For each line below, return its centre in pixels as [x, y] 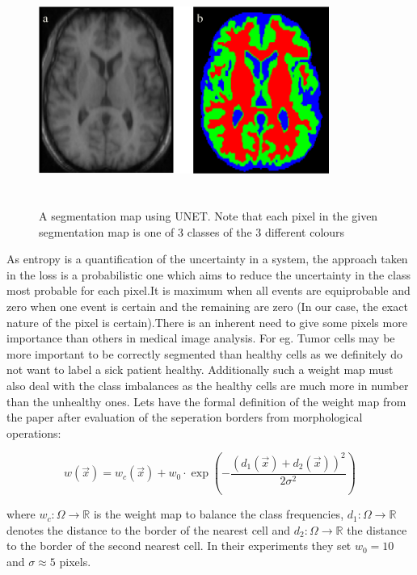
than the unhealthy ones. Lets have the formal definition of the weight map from [206, 401]
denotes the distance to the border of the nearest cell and [149, 529]
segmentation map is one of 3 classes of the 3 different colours [192, 231]
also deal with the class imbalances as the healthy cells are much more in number [208, 385]
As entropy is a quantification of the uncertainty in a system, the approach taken [207, 259]
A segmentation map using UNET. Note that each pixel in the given [208, 216]
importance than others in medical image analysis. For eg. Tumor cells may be [201, 338]
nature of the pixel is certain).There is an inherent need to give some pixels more [207, 322]
